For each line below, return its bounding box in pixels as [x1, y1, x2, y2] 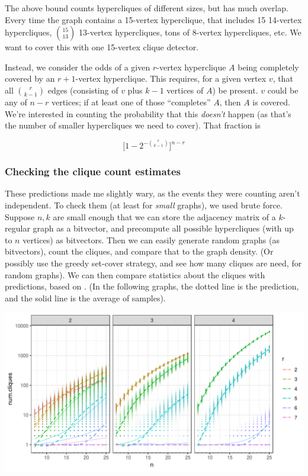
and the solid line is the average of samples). [5, 291, 166, 304]
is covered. [252, 95, 290, 108]
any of [5, 95, 27, 108]
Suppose [5, 210, 35, 223]
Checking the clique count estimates [5, 164, 181, 179]
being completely [238, 60, 299, 73]
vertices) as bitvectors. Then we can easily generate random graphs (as [23, 233, 280, 246]
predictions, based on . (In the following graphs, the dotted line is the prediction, [5, 280, 299, 292]
